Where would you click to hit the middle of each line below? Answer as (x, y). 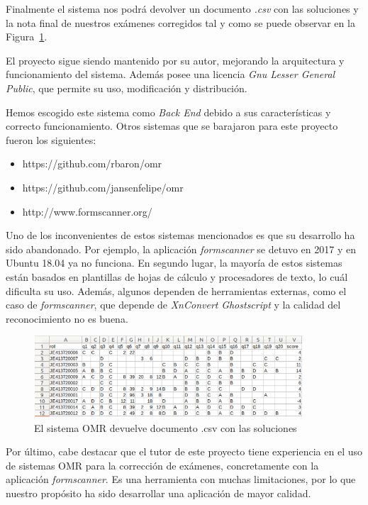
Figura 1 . (27, 37)
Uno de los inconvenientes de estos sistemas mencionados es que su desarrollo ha (180, 235)
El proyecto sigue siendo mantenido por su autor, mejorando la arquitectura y (175, 60)
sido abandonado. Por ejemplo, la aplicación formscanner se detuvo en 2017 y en (181, 249)
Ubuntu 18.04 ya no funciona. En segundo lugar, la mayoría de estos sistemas (174, 263)
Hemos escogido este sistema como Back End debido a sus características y (168, 112)
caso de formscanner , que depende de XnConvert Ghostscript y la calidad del (173, 305)
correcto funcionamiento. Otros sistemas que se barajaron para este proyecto (172, 126)
